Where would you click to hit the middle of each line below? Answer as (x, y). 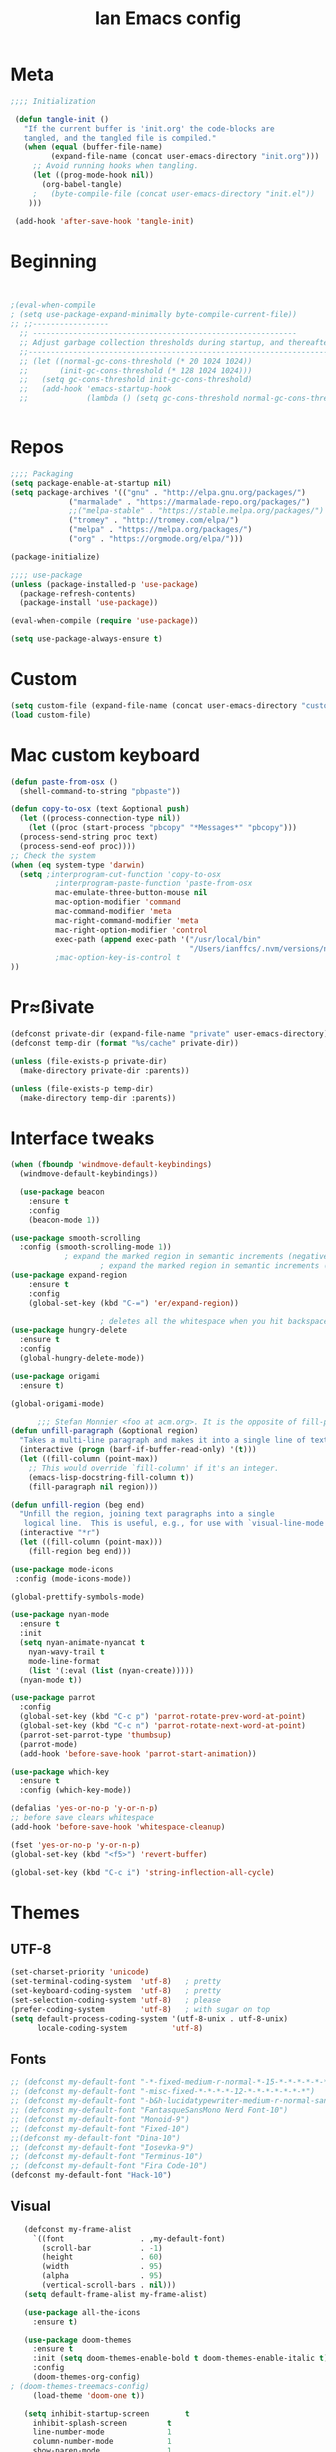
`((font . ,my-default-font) (129, 2238)
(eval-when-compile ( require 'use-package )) (104, 621)
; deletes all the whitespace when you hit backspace (214, 1321)
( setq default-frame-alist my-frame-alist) (115, 2294)
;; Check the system (53, 855)
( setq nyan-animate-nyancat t (82, 1643)
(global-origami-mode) (57, 1403)
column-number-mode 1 (102, 2442)
